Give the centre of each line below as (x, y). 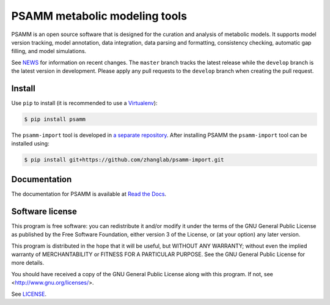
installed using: (30, 144)
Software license (44, 211)
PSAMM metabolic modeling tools (99, 16)
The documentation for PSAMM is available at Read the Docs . (89, 194)
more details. (28, 263)
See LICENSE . (29, 294)
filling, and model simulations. (49, 51)
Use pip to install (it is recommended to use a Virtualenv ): (84, 103)
